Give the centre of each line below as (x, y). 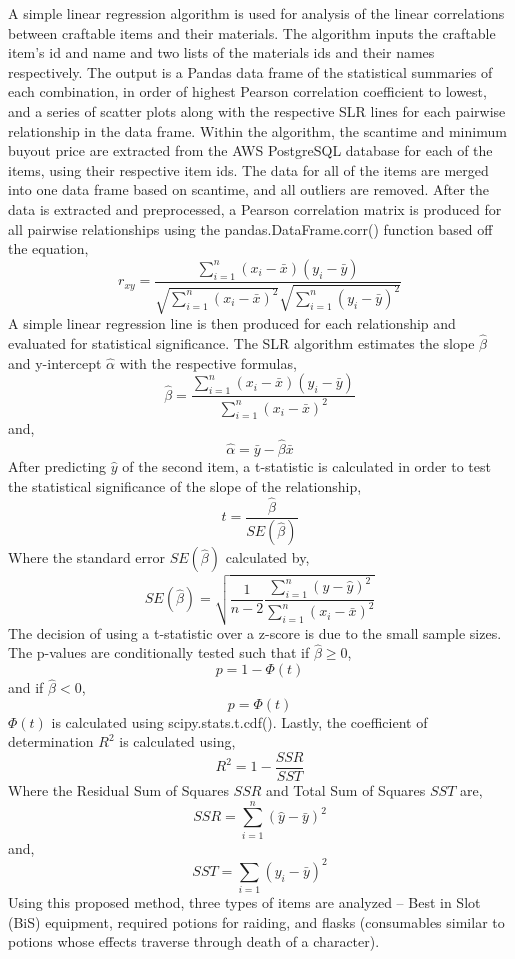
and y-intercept (55, 362)
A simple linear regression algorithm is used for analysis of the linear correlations (256, 13)
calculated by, (267, 557)
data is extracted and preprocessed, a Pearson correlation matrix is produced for (255, 208)
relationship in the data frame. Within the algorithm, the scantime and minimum (257, 130)
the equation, (48, 248)
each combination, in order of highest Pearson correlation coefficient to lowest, (247, 91)
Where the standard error (87, 557)
